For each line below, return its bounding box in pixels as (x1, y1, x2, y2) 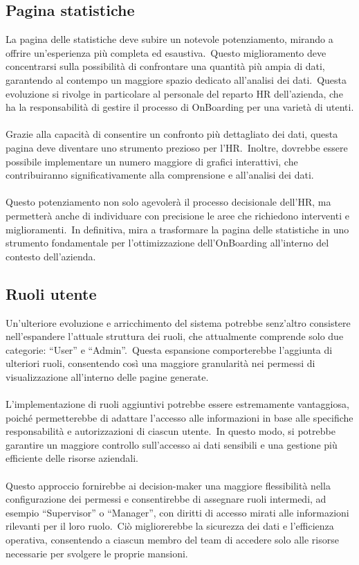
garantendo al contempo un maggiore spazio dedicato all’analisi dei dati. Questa (6, 72, 347, 87)
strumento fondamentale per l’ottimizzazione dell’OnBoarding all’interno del (6, 235, 329, 250)
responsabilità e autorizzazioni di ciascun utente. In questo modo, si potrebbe (6, 424, 335, 438)
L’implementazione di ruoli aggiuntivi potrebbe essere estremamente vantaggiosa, (6, 397, 349, 411)
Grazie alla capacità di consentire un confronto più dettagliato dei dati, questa (6, 127, 338, 141)
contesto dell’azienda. (6, 249, 96, 263)
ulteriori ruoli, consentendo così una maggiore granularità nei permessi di (6, 356, 315, 370)
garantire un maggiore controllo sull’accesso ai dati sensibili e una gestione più (6, 437, 338, 451)
